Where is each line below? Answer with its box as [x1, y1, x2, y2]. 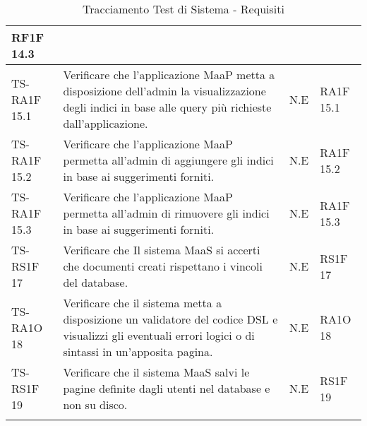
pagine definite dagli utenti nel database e [63, 380, 270, 396]
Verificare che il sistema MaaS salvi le [63, 364, 250, 380]
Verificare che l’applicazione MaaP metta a [63, 66, 275, 83]
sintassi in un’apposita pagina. [63, 343, 213, 360]
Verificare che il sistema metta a [63, 295, 222, 311]
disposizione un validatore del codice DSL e [63, 311, 278, 327]
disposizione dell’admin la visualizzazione [63, 83, 266, 99]
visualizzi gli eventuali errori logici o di [63, 327, 255, 343]
